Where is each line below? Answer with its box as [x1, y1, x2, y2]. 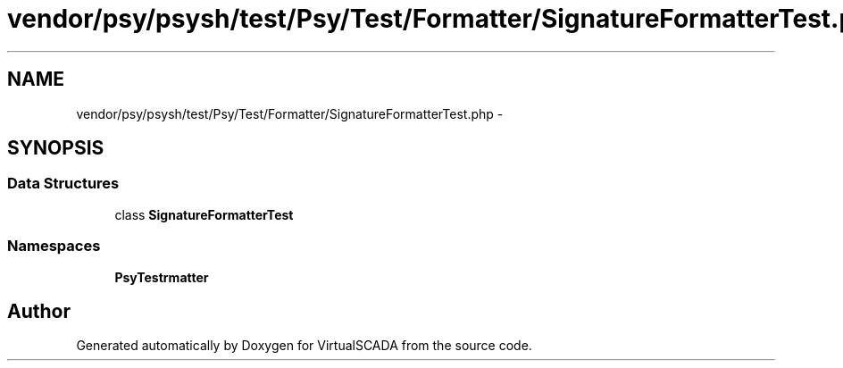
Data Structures [7, 174, 120, 193]
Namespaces [7, 237, 101, 255]
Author [7, 299, 71, 322]
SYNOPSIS [7, 137, 104, 160]
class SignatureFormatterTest [114, 206, 294, 222]
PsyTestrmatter [114, 269, 209, 285]
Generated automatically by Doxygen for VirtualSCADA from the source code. [76, 338, 532, 354]
